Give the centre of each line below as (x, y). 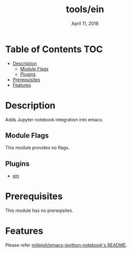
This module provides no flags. (37, 148)
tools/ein (85, 9)
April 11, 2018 (85, 23)
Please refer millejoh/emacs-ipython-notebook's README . (66, 245)
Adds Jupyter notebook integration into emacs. (54, 119)
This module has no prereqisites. (39, 211)
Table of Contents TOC (54, 49)
